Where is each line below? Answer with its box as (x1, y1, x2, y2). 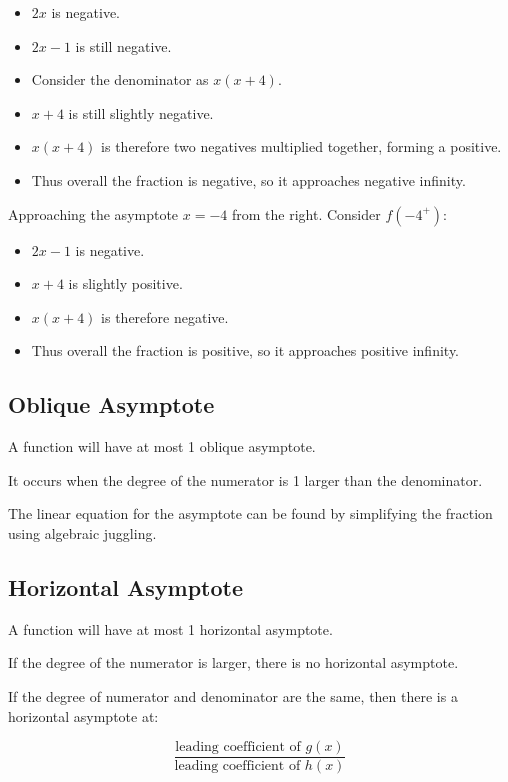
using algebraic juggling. (8, 522, 157, 543)
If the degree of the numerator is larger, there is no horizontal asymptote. (8, 652, 459, 673)
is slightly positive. (68, 273, 183, 294)
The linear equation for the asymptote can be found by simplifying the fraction (8, 503, 493, 524)
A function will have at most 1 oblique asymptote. (8, 436, 316, 457)
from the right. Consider (231, 203, 381, 224)
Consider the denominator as (31, 69, 209, 90)
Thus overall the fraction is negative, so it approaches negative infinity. (31, 169, 466, 190)
